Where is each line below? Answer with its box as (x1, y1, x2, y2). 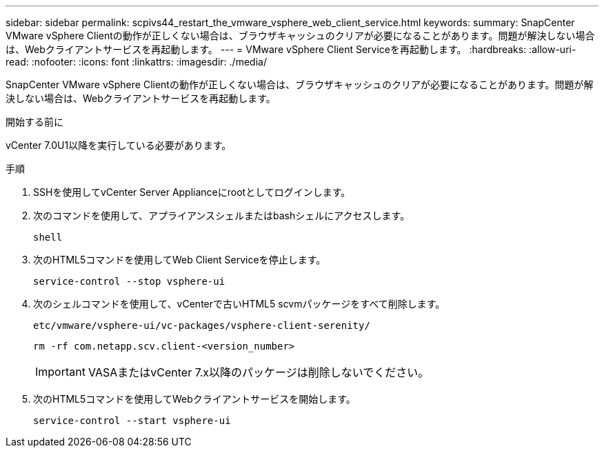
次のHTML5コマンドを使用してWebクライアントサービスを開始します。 (33, 393, 356, 405)
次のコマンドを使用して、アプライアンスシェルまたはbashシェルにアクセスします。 (33, 210, 410, 221)
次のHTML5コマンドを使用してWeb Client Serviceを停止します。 (33, 254, 326, 265)
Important (35, 365, 85, 379)
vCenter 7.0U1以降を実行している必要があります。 (6, 139, 232, 151)
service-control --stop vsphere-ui (33, 276, 225, 287)
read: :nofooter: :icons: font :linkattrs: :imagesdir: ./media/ (6, 56, 267, 68)
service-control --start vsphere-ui (33, 415, 231, 426)
